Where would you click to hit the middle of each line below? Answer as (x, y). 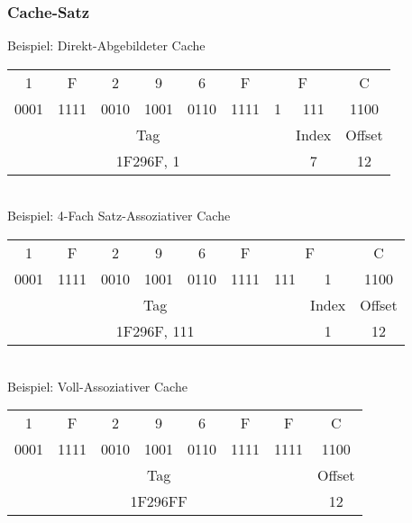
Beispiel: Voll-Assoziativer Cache (97, 386)
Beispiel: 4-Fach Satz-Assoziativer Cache (119, 216)
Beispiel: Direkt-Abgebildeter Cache (106, 45)
